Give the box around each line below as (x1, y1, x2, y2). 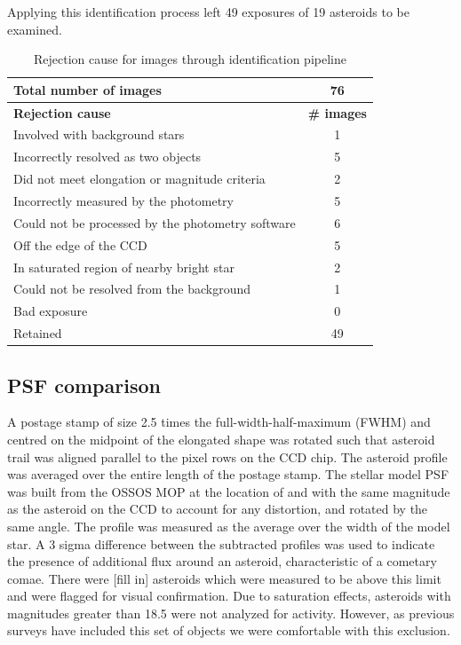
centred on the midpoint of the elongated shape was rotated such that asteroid (7, 429, 435, 448)
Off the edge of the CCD (13, 235, 147, 254)
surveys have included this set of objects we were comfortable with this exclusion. (7, 621, 450, 640)
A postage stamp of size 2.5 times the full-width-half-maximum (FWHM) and (7, 413, 431, 431)
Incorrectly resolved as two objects (13, 147, 202, 166)
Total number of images (13, 80, 162, 98)
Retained (13, 324, 62, 342)
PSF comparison (7, 371, 161, 398)
